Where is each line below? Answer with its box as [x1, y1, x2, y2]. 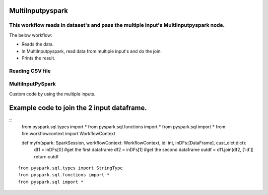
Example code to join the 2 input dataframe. [9, 104, 147, 112]
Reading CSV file [9, 67, 51, 74]
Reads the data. [21, 41, 54, 47]
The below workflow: [9, 32, 53, 38]
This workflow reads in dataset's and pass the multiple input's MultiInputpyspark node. [9, 22, 225, 29]
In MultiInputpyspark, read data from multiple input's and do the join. [21, 48, 162, 54]
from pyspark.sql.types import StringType [18, 165, 123, 171]
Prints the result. [21, 55, 56, 61]
